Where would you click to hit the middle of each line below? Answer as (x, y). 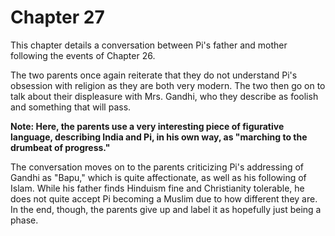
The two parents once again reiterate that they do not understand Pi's (154, 75)
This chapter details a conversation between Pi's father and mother (149, 45)
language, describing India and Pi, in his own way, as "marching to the (159, 137)
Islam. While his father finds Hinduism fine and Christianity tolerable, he (157, 188)
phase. (24, 220)
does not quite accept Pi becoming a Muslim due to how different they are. (164, 198)
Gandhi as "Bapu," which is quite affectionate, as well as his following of (158, 177)
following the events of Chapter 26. (83, 55)
